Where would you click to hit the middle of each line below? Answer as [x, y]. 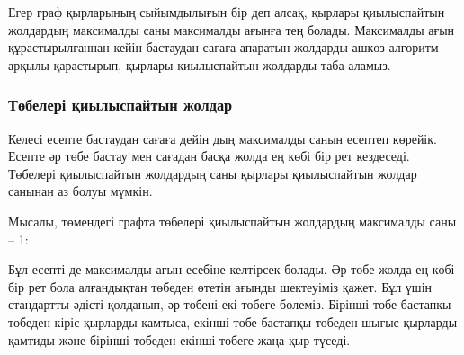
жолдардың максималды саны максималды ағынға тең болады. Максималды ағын [232, 29]
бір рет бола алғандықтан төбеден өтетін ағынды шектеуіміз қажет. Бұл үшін [220, 286]
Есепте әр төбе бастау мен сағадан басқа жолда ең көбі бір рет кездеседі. [209, 156]
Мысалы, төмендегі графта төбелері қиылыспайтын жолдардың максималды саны [232, 221]
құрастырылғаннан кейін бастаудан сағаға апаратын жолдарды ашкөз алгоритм [223, 47]
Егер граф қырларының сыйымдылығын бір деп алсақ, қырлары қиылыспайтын [227, 12]
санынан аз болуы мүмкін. [80, 191]
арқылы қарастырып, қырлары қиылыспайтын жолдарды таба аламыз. [200, 64]
